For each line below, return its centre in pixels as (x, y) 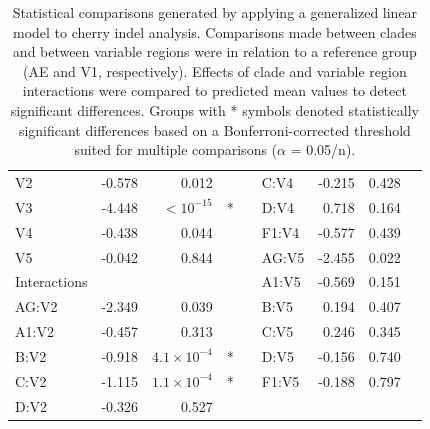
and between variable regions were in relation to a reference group (214, 51)
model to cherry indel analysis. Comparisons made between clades (215, 31)
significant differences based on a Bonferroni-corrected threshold (214, 129)
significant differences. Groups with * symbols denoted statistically (215, 109)
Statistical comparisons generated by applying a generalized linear (215, 12)
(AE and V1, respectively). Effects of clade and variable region (215, 70)
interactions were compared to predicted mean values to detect (214, 90)
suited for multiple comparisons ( (176, 149)
